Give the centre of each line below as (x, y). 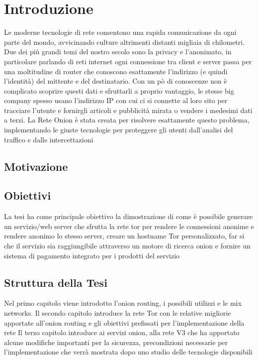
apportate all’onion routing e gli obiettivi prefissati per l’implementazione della (124, 322)
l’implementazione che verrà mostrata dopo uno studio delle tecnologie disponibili (128, 352)
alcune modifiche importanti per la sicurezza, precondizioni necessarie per (116, 342)
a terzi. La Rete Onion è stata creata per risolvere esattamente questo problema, (127, 120)
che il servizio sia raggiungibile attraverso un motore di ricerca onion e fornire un (128, 246)
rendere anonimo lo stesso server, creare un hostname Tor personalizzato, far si (124, 236)
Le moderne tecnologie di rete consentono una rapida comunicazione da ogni (120, 32)
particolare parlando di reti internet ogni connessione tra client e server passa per (128, 61)
